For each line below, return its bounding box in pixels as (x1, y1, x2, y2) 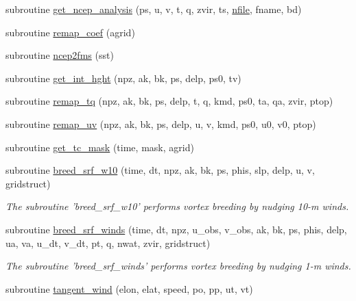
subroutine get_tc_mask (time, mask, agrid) (5, 140, 194, 154)
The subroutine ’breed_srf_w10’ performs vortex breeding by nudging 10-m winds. (5, 199, 349, 213)
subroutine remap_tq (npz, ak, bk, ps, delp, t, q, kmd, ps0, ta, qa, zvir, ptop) (5, 94, 333, 108)
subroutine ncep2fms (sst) (5, 48, 114, 62)
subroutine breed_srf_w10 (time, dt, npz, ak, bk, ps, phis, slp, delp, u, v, (5, 163, 315, 177)
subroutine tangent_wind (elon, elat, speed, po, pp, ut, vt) (5, 281, 253, 296)
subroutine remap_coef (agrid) (5, 25, 135, 39)
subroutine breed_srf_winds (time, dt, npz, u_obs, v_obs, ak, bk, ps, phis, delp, (5, 222, 347, 236)
